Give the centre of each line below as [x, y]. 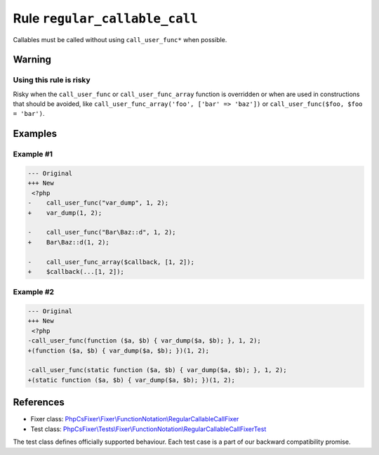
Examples [35, 134]
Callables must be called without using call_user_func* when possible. [120, 39]
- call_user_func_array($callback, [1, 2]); [111, 262]
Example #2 [34, 292]
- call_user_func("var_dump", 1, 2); [98, 203]
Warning [32, 60]
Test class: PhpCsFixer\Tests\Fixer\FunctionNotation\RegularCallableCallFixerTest [148, 429]
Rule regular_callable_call [105, 18]
